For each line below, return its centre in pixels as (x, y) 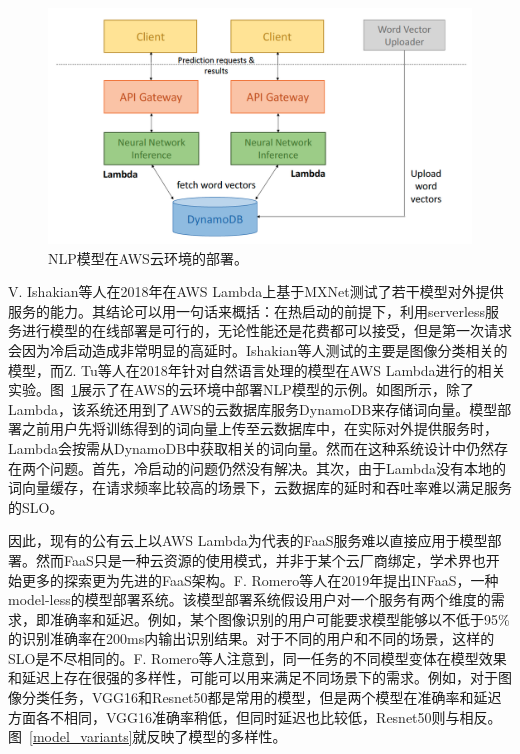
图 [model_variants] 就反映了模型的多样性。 (147, 736)
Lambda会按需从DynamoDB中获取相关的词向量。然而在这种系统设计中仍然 (251, 447)
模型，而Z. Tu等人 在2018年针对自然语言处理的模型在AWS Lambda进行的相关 (257, 369)
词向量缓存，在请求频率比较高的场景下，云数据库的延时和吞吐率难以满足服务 (260, 487)
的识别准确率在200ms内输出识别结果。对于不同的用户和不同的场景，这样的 (251, 638)
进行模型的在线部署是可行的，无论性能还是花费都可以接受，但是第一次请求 (266, 330)
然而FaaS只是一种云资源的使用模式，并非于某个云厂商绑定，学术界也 (260, 559)
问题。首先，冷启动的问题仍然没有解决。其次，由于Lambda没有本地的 (277, 467)
